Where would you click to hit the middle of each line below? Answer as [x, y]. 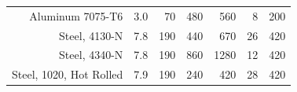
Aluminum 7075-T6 [76, 15]
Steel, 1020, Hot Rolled [68, 74]
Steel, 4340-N [91, 55]
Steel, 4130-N [91, 35]
